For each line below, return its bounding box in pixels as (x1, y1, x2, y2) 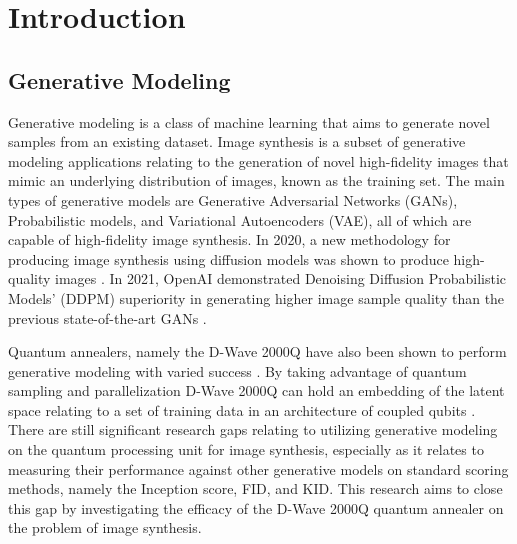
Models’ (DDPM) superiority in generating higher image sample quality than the (8, 287, 505, 308)
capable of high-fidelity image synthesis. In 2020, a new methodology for (8, 229, 451, 250)
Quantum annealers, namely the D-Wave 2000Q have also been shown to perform (8, 341, 507, 362)
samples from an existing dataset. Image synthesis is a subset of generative (8, 131, 466, 152)
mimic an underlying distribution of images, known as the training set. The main (8, 170, 505, 191)
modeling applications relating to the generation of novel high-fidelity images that (8, 150, 509, 171)
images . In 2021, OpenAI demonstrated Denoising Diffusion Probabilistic (55, 268, 507, 289)
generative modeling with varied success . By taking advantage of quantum (8, 360, 467, 381)
